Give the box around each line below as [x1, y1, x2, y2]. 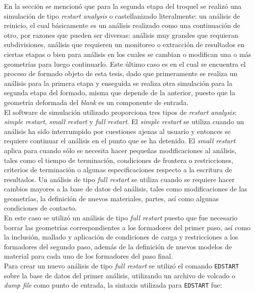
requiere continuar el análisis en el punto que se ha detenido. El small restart [4, 135, 236, 146]
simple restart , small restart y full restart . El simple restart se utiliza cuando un [4, 116, 244, 127]
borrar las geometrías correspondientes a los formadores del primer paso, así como [4, 222, 251, 232]
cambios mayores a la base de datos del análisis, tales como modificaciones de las [4, 184, 247, 194]
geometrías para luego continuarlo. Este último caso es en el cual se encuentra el [4, 58, 246, 69]
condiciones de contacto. [4, 203, 77, 213]
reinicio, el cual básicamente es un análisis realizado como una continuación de [4, 20, 240, 30]
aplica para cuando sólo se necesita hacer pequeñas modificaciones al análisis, [4, 145, 237, 155]
